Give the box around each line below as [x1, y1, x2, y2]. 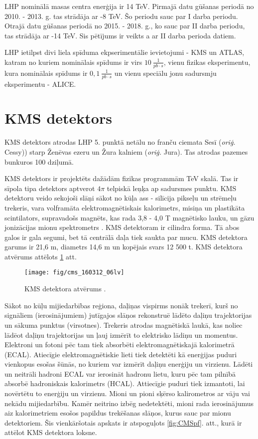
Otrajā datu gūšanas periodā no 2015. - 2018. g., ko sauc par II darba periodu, [4, 20, 245, 31]
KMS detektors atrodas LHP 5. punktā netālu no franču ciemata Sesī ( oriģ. [4, 137, 236, 147]
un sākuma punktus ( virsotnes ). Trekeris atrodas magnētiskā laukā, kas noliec [4, 319, 243, 330]
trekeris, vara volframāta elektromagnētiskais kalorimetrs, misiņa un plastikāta [4, 202, 245, 213]
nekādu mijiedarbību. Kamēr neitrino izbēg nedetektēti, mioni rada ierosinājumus [4, 398, 254, 408]
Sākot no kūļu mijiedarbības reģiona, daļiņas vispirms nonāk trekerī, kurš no [4, 300, 238, 310]
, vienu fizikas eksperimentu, [163, 56, 251, 67]
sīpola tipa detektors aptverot [4, 183, 95, 193]
